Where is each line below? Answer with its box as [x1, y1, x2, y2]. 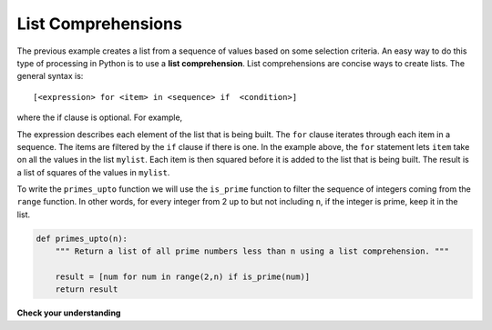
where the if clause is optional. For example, [16, 112, 183, 123]
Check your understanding [16, 307, 121, 318]
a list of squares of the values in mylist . [16, 166, 170, 177]
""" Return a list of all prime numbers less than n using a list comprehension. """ [55, 246, 450, 256]
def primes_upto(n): [36, 233, 128, 244]
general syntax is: [16, 71, 84, 82]
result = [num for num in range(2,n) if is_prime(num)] [55, 272, 311, 282]
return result [55, 285, 118, 295]
